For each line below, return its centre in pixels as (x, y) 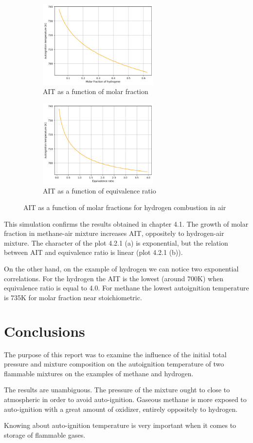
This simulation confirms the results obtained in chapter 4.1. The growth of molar (126, 223)
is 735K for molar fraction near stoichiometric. (73, 297)
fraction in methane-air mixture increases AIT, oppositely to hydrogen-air (114, 233)
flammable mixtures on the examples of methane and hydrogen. (99, 373)
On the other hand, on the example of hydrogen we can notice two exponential (121, 269)
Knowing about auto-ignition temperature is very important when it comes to (120, 425)
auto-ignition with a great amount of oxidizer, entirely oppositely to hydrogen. (121, 409)
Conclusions (45, 331)
